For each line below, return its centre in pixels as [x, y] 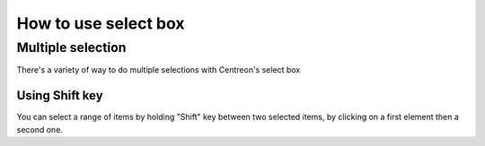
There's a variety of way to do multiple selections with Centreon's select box [159, 70]
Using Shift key [60, 95]
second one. [40, 129]
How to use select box [101, 23]
